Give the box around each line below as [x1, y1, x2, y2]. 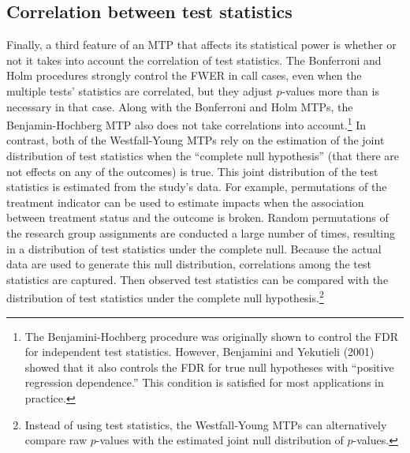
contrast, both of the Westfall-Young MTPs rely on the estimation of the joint [6, 132, 385, 148]
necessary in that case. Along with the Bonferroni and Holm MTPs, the [6, 98, 353, 114]
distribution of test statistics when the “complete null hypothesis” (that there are [6, 148, 400, 164]
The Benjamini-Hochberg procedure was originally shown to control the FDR [24, 328, 399, 344]
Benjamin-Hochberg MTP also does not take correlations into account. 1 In [6, 114, 367, 133]
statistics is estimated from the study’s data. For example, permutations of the [6, 178, 387, 195]
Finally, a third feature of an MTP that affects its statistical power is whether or [6, 36, 397, 53]
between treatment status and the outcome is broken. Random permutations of [6, 209, 389, 226]
